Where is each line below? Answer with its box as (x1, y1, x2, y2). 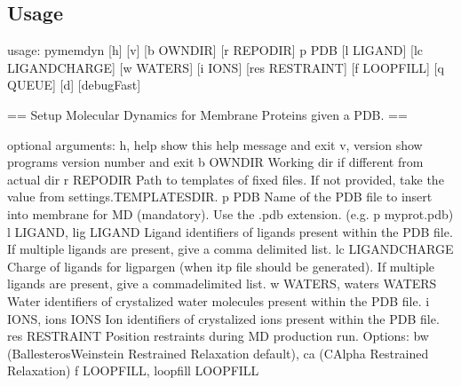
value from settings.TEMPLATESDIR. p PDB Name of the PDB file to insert (7, 187, 433, 206)
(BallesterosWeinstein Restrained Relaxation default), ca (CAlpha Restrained (7, 343, 429, 362)
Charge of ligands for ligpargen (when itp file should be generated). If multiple (7, 256, 435, 275)
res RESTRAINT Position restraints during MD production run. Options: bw (7, 327, 429, 345)
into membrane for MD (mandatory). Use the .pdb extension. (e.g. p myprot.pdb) (7, 204, 454, 223)
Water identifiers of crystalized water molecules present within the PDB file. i (7, 291, 430, 310)
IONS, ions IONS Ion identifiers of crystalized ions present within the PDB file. (7, 309, 440, 327)
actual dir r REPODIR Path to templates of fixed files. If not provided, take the (7, 169, 444, 188)
